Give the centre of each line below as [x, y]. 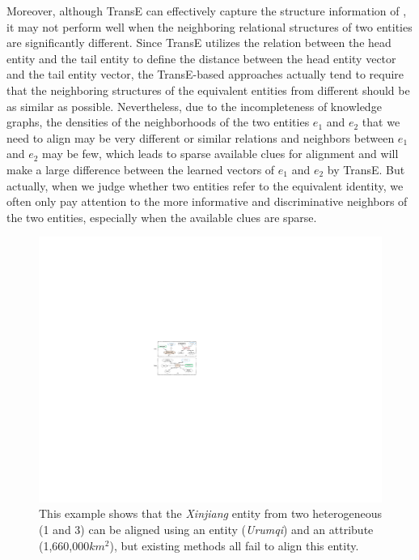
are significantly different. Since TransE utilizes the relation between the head [199, 43]
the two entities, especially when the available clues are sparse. [162, 217]
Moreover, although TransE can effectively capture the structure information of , [207, 11]
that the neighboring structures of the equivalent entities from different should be [208, 90]
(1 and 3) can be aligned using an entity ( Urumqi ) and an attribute [206, 530]
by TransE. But [366, 169]
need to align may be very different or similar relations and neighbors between [201, 137]
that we [381, 122]
